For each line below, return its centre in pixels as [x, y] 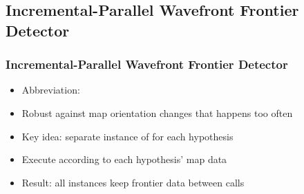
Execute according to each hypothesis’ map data [124, 159]
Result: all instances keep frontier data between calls [133, 182]
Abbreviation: [51, 90]
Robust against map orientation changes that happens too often [157, 112]
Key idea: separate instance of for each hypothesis [127, 136]
